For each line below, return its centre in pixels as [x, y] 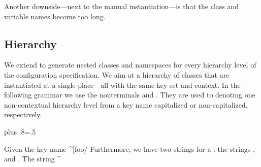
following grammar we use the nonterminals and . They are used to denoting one [130, 95]
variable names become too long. [55, 16]
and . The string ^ [33, 159]
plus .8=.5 [20, 131]
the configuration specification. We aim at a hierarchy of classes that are [117, 74]
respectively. [23, 114]
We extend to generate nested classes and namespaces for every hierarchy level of [130, 65]
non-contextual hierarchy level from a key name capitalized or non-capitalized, [126, 104]
